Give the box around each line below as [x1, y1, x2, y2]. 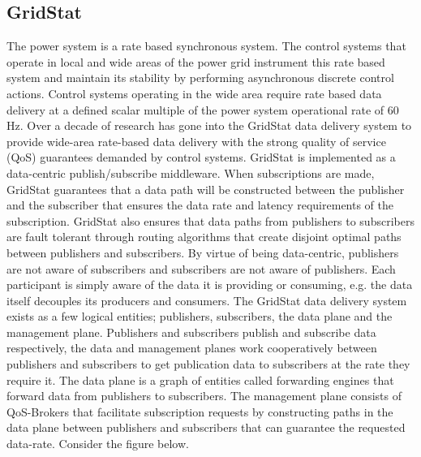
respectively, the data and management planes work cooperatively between [6, 339, 377, 356]
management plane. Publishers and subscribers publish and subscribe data [6, 323, 376, 340]
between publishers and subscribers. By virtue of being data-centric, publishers [6, 244, 399, 261]
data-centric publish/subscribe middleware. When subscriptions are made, [6, 164, 375, 181]
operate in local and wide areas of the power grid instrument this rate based [6, 53, 385, 70]
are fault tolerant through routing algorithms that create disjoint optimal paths [6, 228, 402, 245]
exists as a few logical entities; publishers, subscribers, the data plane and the [6, 308, 393, 325]
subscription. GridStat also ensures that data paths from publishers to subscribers [6, 212, 415, 229]
